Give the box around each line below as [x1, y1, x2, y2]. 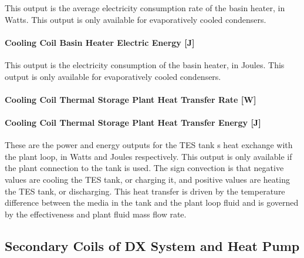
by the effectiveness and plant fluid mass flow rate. [5, 207, 187, 220]
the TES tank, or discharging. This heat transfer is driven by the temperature [5, 185, 285, 197]
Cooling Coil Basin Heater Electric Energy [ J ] [5, 36, 195, 48]
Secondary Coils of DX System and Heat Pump [5, 236, 300, 254]
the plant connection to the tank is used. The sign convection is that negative [5, 162, 284, 174]
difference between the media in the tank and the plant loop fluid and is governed [5, 196, 299, 209]
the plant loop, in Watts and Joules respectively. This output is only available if [5, 150, 292, 162]
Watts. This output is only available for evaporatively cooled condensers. [5, 13, 266, 25]
